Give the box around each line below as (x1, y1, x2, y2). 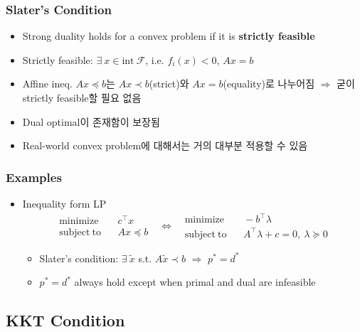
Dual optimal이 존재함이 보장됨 (22, 114, 160, 129)
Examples (6, 168, 62, 186)
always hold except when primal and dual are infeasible (74, 274, 316, 289)
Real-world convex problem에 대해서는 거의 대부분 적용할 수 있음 (22, 138, 308, 153)
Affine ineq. (22, 76, 73, 91)
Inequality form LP (22, 196, 107, 210)
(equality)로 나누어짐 (223, 76, 315, 91)
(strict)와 (149, 76, 189, 91)
